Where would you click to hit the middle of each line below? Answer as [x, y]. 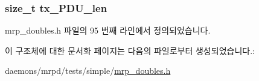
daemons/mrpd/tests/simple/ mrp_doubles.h [88, 70]
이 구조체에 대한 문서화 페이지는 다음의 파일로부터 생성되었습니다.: [130, 50]
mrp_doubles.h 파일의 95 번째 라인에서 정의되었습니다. [108, 30]
